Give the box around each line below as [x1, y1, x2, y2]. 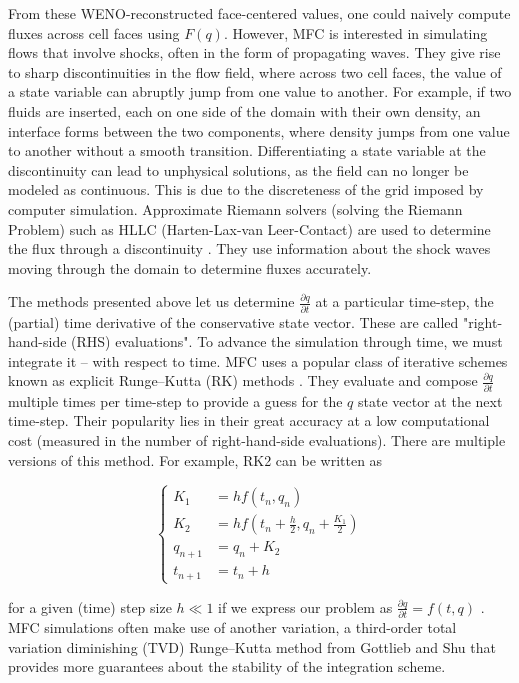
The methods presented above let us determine [8, 291, 295, 312]
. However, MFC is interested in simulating [223, 22, 488, 43]
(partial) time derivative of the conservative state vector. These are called [8, 311, 459, 332]
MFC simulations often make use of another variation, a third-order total [8, 617, 457, 638]
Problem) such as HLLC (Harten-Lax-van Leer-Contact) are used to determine [8, 218, 491, 239]
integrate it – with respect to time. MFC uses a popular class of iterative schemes [8, 350, 508, 371]
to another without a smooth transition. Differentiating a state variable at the [8, 140, 486, 161]
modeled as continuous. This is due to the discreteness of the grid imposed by [8, 179, 484, 200]
